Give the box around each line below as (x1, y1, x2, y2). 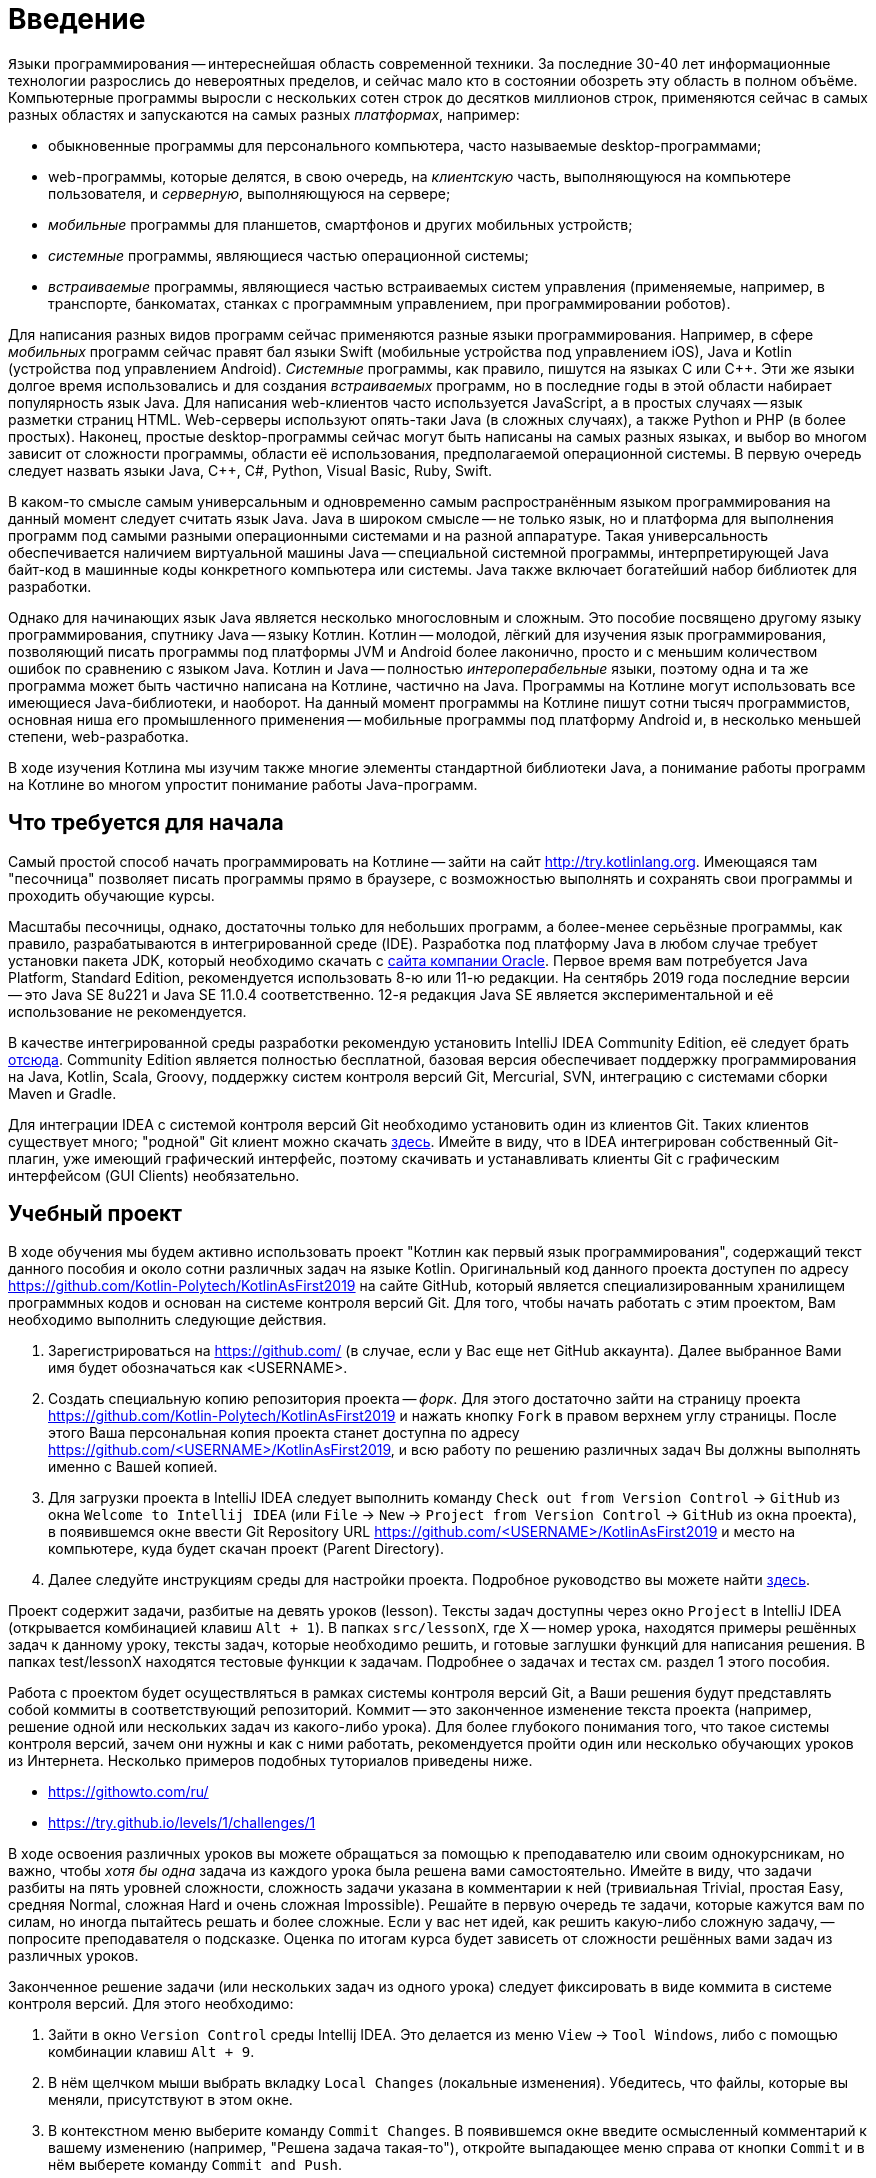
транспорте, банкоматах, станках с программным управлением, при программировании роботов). (48, 294, 731, 312)
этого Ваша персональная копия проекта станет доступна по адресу (48, 1424, 520, 1442)
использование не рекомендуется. (8, 1002, 247, 1020)
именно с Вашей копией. (48, 1458, 218, 1476)
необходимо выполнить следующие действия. (8, 1311, 327, 1329)
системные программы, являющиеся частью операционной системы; (48, 246, 529, 264)
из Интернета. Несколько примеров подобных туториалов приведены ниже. (8, 1752, 533, 1770)
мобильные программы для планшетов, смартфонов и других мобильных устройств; (48, 215, 633, 233)
